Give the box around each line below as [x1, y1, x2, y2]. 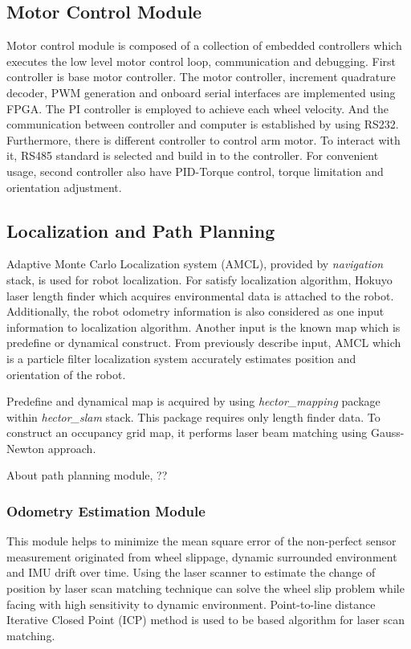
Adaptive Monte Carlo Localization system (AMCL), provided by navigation [6, 255, 384, 272]
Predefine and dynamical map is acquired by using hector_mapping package [6, 393, 380, 410]
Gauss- [370, 424, 405, 441]
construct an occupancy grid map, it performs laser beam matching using [6, 424, 368, 441]
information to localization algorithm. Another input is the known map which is [6, 318, 401, 335]
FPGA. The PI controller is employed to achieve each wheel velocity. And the [6, 100, 389, 116]
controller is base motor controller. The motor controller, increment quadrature [6, 68, 396, 85]
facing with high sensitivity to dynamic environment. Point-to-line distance [6, 595, 376, 612]
